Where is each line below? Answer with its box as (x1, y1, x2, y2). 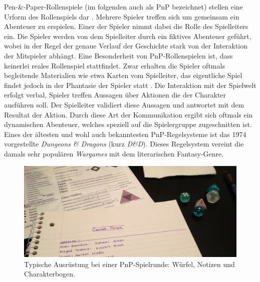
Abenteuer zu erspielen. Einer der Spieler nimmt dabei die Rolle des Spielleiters (4, 21, 248, 31)
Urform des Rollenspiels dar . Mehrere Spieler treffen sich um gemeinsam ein (4, 11, 239, 21)
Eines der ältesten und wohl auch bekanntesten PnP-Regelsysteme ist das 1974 (4, 128, 246, 139)
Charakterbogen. (24, 268, 75, 279)
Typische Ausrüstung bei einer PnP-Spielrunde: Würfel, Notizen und (24, 258, 235, 269)
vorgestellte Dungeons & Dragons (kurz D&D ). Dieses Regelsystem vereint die (4, 138, 244, 149)
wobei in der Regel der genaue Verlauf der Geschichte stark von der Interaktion (4, 40, 248, 51)
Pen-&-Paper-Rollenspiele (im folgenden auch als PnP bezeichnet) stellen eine (4, 1, 243, 11)
